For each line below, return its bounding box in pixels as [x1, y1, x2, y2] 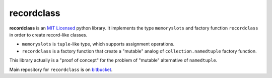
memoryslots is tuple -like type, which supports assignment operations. [22, 41, 175, 47]
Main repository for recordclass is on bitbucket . [9, 66, 113, 72]
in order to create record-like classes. [9, 31, 88, 37]
